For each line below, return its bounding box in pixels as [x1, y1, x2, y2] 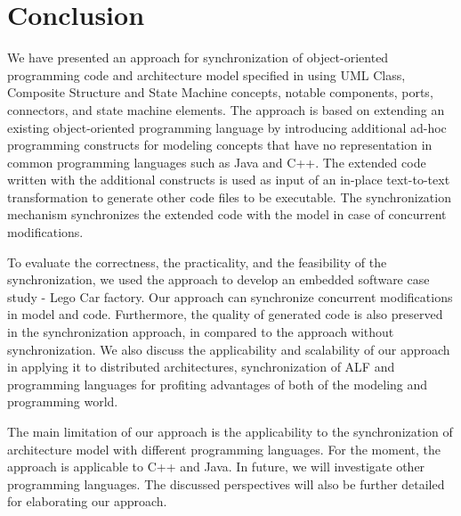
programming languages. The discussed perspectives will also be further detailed [7, 474, 445, 493]
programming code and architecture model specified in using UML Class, [7, 65, 406, 84]
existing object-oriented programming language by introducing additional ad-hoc [7, 118, 447, 136]
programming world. [7, 392, 118, 411]
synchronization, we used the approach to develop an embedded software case [7, 270, 430, 289]
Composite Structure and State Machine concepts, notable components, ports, [7, 83, 433, 102]
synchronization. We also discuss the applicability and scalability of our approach [7, 340, 450, 358]
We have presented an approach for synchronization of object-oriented [7, 48, 389, 67]
